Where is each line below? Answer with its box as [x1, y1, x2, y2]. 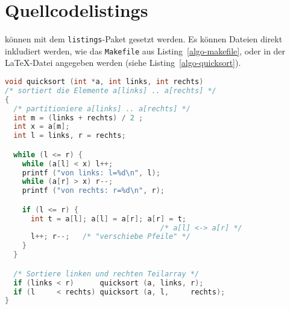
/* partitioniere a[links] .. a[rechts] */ [13, 104, 191, 113]
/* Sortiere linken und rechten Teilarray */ [13, 269, 200, 278]
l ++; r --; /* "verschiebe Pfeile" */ [30, 232, 191, 241]
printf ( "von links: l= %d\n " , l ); [22, 168, 160, 177]
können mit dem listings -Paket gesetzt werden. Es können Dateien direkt [5, 33, 283, 45]
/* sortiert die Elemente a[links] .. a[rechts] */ [5, 86, 216, 95]
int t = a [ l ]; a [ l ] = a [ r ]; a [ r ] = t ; [30, 214, 186, 223]
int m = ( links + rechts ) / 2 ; [13, 113, 143, 122]
